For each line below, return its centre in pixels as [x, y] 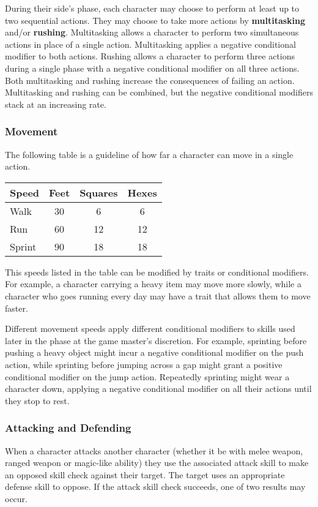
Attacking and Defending [68, 428]
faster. [17, 308]
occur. [16, 498]
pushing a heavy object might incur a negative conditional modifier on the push [154, 352]
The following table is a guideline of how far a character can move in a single [149, 154]
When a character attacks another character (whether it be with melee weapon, [154, 450]
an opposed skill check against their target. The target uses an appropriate [145, 474]
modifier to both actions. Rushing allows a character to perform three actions [150, 56]
